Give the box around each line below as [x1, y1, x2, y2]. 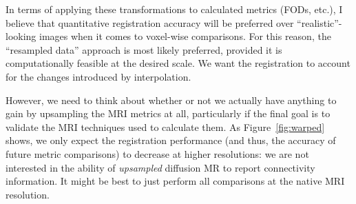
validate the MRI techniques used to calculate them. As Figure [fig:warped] [6, 119, 325, 134]
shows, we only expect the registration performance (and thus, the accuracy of [6, 133, 336, 147]
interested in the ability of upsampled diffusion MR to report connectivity [6, 160, 315, 174]
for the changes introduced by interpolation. [6, 69, 191, 83]
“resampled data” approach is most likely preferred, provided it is [6, 42, 282, 57]
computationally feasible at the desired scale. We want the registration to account [6, 56, 350, 70]
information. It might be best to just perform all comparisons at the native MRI [6, 174, 345, 188]
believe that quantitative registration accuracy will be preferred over [6, 15, 294, 30]
